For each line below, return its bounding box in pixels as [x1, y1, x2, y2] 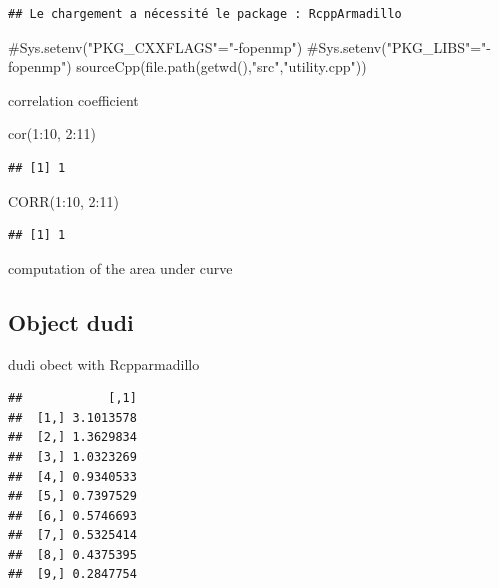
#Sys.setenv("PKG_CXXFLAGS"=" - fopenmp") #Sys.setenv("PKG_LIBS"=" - [8, 36, 491, 57]
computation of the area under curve [8, 257, 233, 278]
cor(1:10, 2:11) [8, 123, 96, 144]
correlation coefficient [8, 89, 139, 110]
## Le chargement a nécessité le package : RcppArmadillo [8, 7, 402, 21]
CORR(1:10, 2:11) [8, 190, 119, 211]
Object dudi [8, 306, 134, 337]
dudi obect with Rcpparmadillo [8, 353, 200, 374]
